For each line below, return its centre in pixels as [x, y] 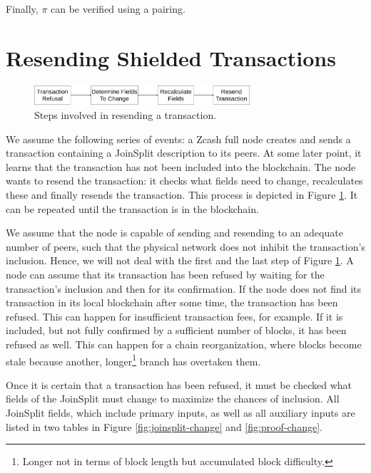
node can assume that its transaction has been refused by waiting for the [165, 274]
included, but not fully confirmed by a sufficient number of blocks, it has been [176, 330]
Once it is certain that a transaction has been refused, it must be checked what [179, 384]
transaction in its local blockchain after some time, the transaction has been [172, 302]
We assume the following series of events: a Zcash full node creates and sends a [178, 139]
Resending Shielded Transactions [171, 57]
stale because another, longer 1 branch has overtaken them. [133, 360]
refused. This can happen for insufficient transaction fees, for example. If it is [174, 316]
